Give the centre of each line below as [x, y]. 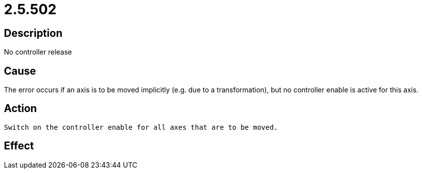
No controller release [38, 52]
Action [20, 109]
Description [33, 33]
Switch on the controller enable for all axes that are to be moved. [141, 127]
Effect [19, 146]
